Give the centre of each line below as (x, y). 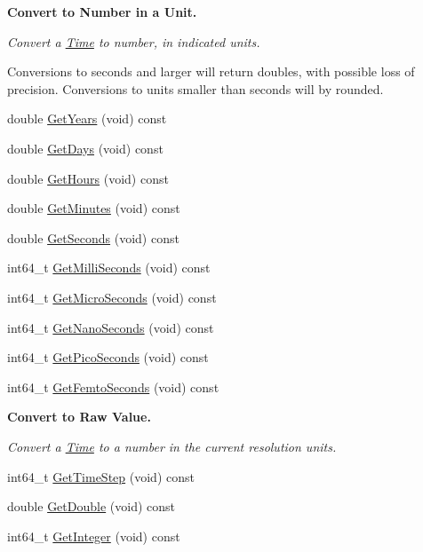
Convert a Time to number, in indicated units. (134, 41)
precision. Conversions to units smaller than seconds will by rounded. (196, 88)
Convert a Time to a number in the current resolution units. (172, 446)
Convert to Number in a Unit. (102, 12)
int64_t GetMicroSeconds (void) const (112, 297)
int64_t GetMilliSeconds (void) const (109, 268)
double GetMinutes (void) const (94, 208)
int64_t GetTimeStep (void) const (101, 476)
